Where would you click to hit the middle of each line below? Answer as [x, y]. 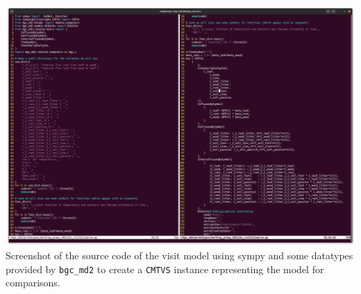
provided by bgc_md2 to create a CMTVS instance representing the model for [165, 269]
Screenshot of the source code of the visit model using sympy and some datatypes [179, 255]
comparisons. [33, 283]
